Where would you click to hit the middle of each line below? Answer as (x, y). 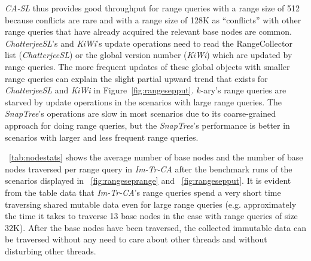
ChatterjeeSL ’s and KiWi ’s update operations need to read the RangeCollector (149, 43)
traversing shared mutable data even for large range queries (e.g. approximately (151, 204)
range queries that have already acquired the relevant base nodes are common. (148, 31)
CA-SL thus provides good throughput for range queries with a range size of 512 (152, 8)
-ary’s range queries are (243, 90)
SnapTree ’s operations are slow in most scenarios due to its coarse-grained (141, 113)
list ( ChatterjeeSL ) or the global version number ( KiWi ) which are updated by (149, 55)
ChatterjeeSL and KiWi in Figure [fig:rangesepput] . (99, 90)
